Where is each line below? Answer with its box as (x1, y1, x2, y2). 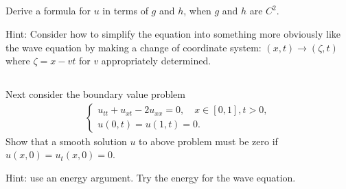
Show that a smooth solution (5, 134, 127, 148)
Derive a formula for (5, 3, 91, 18)
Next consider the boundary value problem (5, 87, 185, 101)
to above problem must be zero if (139, 134, 278, 148)
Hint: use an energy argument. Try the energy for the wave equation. (5, 170, 296, 184)
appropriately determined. (101, 53, 211, 68)
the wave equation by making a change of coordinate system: (5, 40, 262, 54)
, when (183, 3, 211, 18)
